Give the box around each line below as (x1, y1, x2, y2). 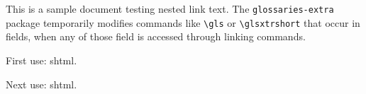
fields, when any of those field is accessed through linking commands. (6, 29, 306, 44)
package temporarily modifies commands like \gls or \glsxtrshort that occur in (6, 15, 360, 30)
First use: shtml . (6, 52, 77, 67)
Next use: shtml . (6, 76, 77, 91)
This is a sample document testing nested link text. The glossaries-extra (6, 1, 334, 16)
